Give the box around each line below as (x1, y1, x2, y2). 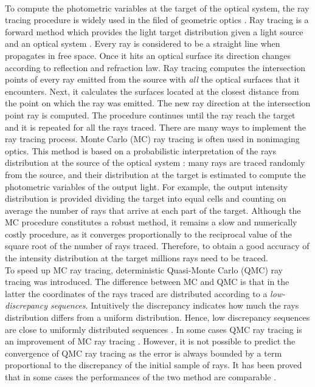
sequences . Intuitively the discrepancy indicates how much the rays (50, 299, 299, 312)
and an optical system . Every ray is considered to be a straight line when (5, 37, 280, 50)
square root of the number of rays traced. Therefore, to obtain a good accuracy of (5, 239, 310, 252)
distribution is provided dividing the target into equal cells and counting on (5, 192, 286, 205)
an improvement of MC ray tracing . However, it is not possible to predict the (5, 335, 296, 348)
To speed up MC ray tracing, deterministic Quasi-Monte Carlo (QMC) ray (5, 263, 283, 276)
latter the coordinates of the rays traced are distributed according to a (5, 287, 268, 300)
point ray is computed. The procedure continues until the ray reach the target (5, 108, 296, 121)
